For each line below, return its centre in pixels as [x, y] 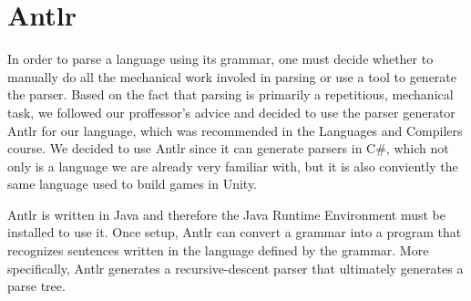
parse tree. [36, 286]
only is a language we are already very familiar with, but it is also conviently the [233, 166]
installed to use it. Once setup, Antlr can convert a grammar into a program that [235, 232]
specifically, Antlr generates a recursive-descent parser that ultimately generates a [235, 268]
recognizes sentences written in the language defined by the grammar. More [218, 250]
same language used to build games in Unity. [133, 184]
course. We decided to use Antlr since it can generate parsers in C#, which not [228, 148]
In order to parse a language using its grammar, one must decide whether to [220, 59]
